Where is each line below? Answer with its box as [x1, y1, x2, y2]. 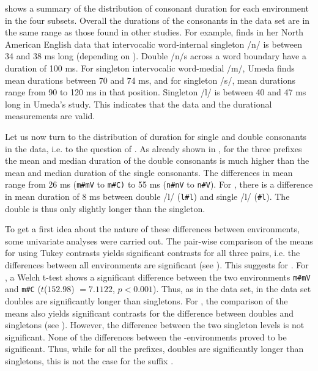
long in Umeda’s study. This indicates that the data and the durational [5, 97, 272, 110]
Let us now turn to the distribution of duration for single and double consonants [5, 130, 307, 142]
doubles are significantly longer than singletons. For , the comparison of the [5, 294, 288, 307]
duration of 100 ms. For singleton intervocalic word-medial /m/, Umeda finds [5, 61, 295, 74]
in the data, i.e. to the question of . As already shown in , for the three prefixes [5, 142, 302, 155]
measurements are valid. [5, 109, 95, 122]
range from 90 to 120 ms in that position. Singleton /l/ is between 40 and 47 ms [5, 86, 306, 98]
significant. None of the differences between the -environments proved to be [5, 330, 287, 343]
